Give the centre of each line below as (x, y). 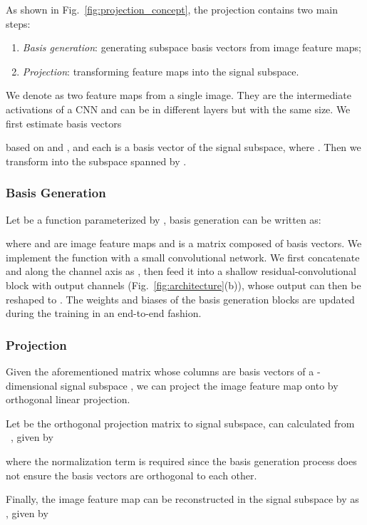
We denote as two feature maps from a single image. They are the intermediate (179, 95)
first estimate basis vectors (64, 123)
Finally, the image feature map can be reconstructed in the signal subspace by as (182, 499)
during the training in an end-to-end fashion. (104, 313)
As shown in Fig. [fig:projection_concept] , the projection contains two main (172, 9)
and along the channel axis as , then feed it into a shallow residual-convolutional (181, 271)
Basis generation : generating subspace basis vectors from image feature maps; (192, 47)
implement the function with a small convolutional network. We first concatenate (183, 257)
